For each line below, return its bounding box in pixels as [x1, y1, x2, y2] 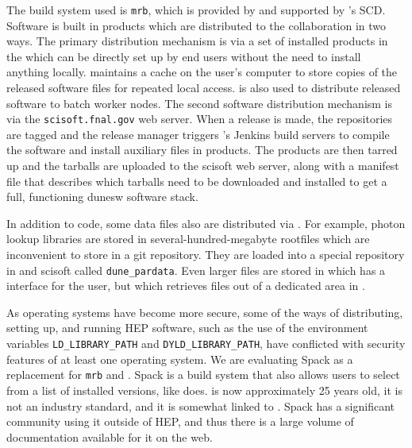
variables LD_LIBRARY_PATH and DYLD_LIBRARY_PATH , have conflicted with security [6, 335, 406, 352]
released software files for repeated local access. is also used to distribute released [6, 79, 401, 96]
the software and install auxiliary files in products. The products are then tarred [6, 141, 398, 158]
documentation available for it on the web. [6, 428, 213, 445]
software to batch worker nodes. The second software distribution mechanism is [6, 95, 393, 111]
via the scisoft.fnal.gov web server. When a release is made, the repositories [6, 110, 393, 127]
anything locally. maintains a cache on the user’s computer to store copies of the [6, 64, 398, 80]
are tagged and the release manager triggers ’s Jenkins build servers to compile [6, 126, 390, 142]
